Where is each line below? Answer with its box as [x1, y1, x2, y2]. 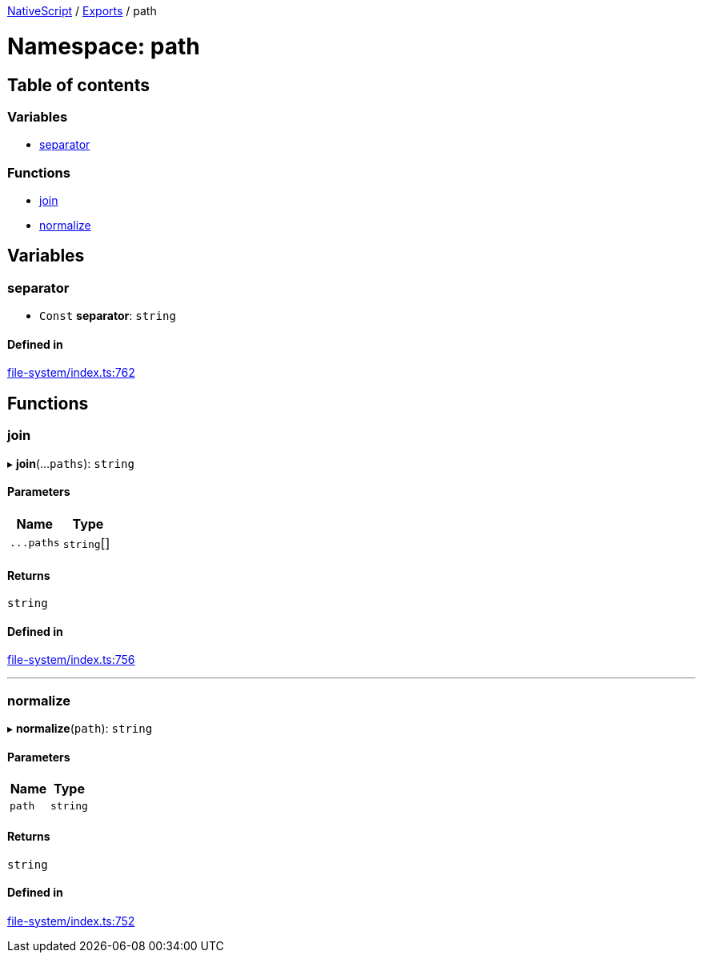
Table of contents [7, 74, 150, 95]
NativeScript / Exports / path [7, 4, 157, 18]
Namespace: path [7, 32, 200, 60]
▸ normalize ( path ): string [7, 721, 153, 736]
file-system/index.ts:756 [7, 653, 135, 667]
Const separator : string [39, 309, 176, 323]
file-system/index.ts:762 [7, 366, 135, 380]
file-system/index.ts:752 [7, 913, 135, 928]
